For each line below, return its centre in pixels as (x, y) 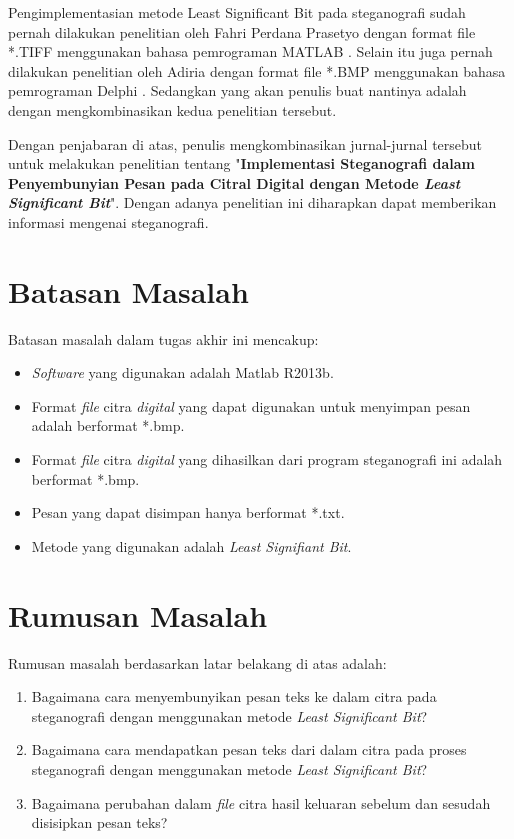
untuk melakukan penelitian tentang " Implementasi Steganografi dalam (242, 163)
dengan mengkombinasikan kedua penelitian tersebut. (172, 109)
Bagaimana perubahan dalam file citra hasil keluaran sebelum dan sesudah (261, 802)
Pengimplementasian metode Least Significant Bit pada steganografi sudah (237, 12)
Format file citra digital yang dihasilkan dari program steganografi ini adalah (267, 459)
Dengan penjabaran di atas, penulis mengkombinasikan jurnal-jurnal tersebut (245, 143)
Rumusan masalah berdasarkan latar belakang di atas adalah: (197, 662)
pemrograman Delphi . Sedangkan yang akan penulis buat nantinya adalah (237, 90)
